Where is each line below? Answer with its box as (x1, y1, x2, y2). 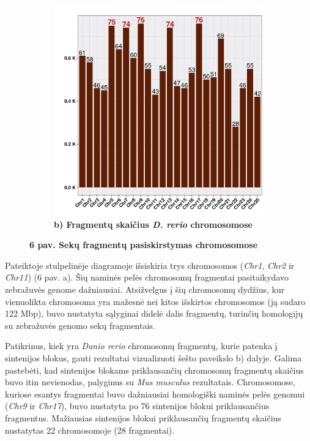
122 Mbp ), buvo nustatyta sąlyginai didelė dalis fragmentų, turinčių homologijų (5, 307, 303, 320)
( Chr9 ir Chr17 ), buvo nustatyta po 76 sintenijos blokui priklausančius (5, 399, 270, 412)
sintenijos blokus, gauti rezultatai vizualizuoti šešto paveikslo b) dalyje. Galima (5, 351, 302, 364)
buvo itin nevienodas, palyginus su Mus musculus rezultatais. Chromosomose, (5, 375, 295, 388)
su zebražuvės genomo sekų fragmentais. (5, 318, 155, 331)
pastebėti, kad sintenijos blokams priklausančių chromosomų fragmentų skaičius (5, 363, 304, 376)
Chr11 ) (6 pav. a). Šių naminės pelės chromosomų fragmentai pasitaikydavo (5, 271, 289, 284)
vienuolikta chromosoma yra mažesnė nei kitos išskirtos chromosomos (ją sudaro (5, 295, 306, 307)
